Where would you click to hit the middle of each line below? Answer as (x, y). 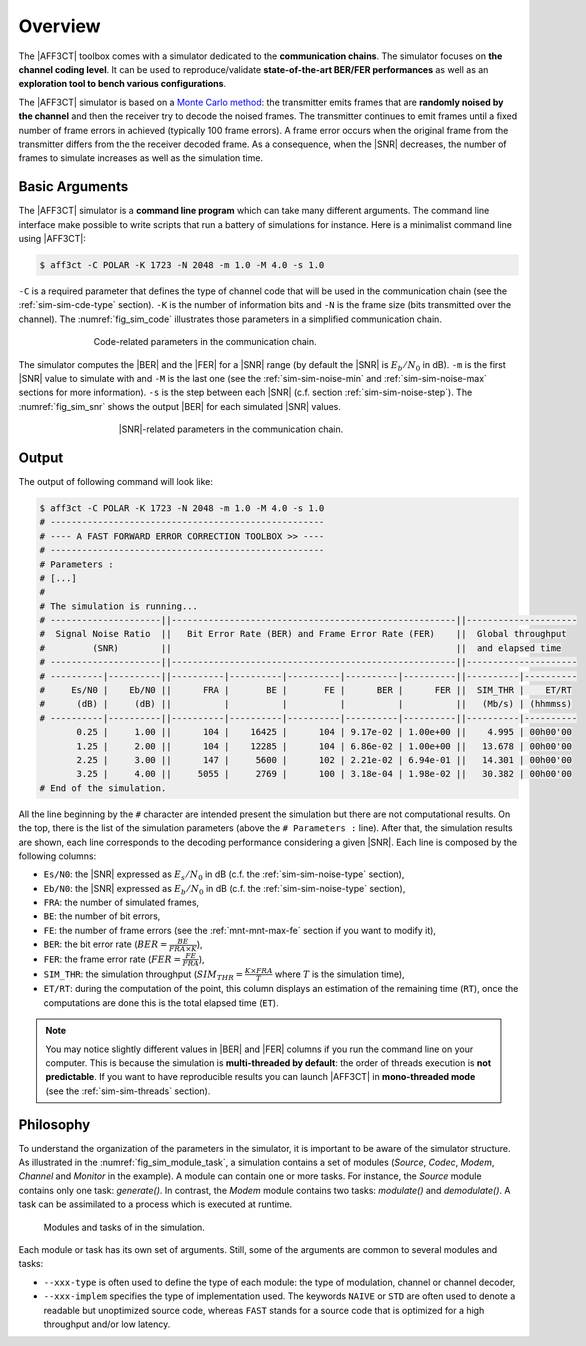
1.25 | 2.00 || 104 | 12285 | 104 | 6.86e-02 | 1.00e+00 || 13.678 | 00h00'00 (324, 746)
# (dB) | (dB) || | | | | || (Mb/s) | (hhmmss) (305, 704)
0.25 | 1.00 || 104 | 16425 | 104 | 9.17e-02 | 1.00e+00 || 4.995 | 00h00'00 (324, 732)
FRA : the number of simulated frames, (121, 902)
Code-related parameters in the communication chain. (205, 342)
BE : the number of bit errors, (102, 916)
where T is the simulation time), (340, 974)
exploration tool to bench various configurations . (122, 84)
